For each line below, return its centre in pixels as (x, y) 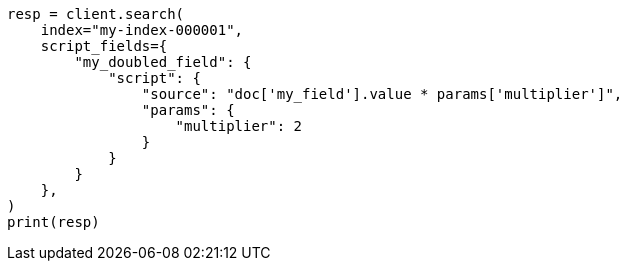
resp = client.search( (96, 14)
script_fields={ (104, 46)
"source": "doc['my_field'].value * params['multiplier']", (382, 94)
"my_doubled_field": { (163, 62)
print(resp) (53, 222)
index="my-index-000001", (142, 30)
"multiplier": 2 (239, 126)
